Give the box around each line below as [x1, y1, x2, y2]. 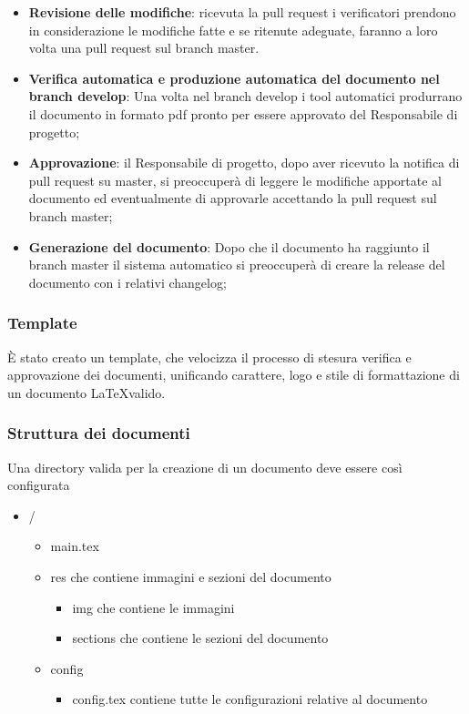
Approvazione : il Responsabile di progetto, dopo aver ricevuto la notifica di [28, 153, 460, 172]
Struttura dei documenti [7, 422, 190, 444]
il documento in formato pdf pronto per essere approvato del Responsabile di [28, 104, 458, 123]
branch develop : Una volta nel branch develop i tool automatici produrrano [28, 87, 463, 106]
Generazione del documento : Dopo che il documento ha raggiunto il [28, 237, 430, 256]
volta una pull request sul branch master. [28, 38, 260, 57]
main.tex [50, 536, 99, 556]
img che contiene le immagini [72, 597, 235, 617]
